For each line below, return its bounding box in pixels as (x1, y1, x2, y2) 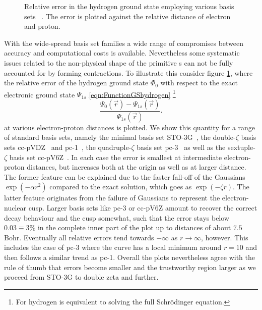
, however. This (201, 232, 248, 242)
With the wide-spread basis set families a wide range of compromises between (4, 37, 244, 48)
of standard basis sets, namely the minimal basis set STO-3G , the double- (4, 132, 236, 142)
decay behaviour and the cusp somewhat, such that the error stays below (4, 212, 229, 223)
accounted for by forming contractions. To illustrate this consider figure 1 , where (4, 67, 253, 78)
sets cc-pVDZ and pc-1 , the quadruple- (4, 142, 132, 152)
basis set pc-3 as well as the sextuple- (137, 142, 255, 152)
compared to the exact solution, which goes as (49, 181, 192, 192)
